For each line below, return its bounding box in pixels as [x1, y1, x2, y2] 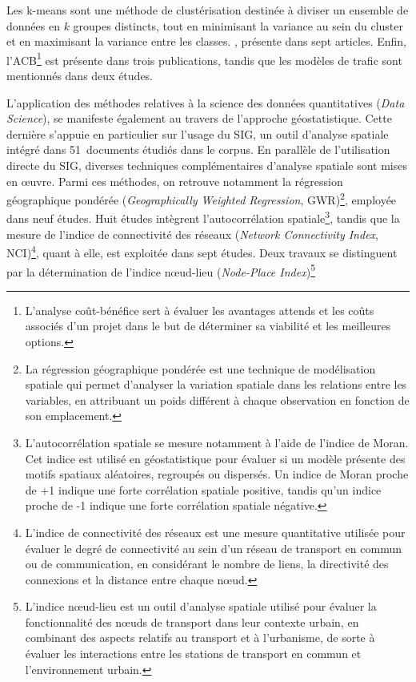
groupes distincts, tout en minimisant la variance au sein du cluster [73, 17, 403, 34]
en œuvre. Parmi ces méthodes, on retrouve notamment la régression [6, 172, 343, 189]
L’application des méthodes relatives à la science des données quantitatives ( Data [6, 94, 405, 111]
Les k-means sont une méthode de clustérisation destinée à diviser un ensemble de [6, 2, 409, 18]
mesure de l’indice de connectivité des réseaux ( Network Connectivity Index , [6, 225, 378, 242]
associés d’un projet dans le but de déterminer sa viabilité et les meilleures [25, 317, 391, 334]
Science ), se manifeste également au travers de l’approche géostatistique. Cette [6, 110, 392, 127]
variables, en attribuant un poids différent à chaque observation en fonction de [25, 391, 410, 408]
